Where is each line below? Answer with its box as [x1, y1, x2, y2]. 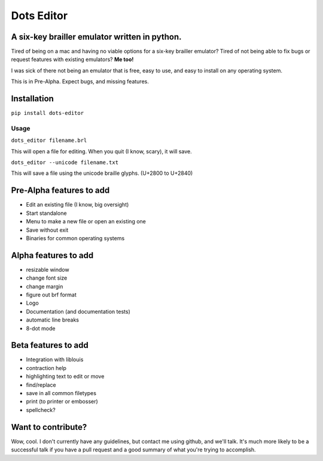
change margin [26, 283, 63, 290]
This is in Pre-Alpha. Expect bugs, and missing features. [11, 78, 149, 85]
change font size [26, 274, 68, 281]
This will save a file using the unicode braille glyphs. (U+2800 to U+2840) [11, 169, 193, 177]
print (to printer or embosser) [26, 398, 98, 405]
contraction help [26, 364, 67, 371]
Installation [11, 93, 54, 104]
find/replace [26, 381, 56, 389]
